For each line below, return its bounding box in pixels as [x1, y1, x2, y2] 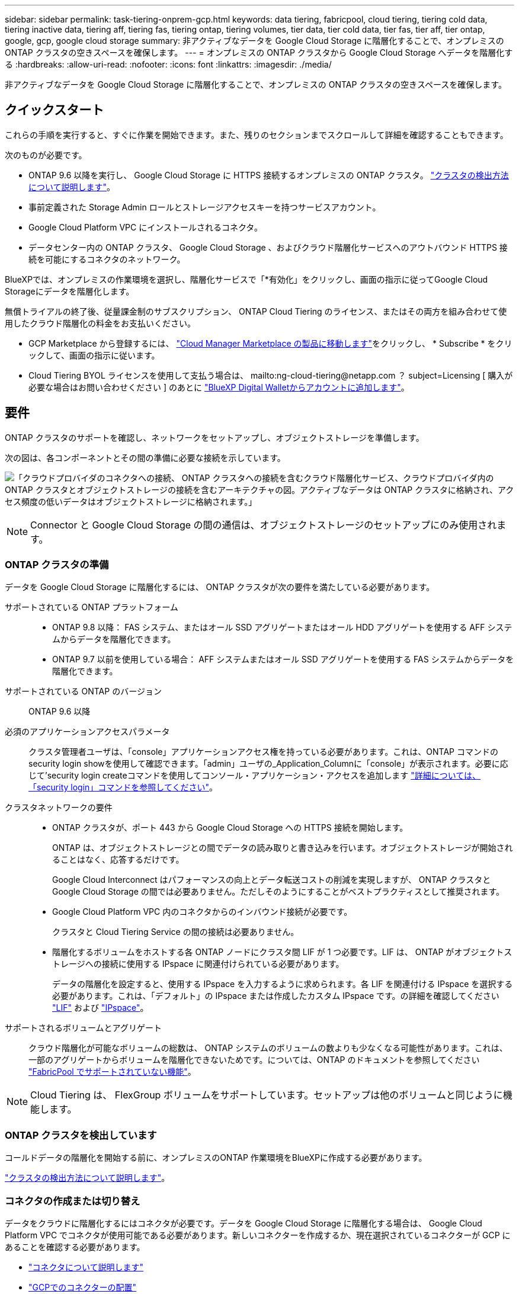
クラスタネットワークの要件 [5, 802, 113, 813]
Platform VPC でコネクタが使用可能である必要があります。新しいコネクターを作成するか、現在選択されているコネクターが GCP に [5, 1229, 511, 1240]
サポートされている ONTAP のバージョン [5, 686, 162, 697]
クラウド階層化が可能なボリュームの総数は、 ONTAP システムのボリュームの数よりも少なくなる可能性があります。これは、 [28, 1043, 508, 1053]
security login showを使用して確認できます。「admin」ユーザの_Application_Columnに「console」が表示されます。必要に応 [28, 758, 508, 769]
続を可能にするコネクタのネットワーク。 [28, 254, 185, 264]
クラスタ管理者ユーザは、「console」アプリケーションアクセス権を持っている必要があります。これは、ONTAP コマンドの [28, 747, 498, 757]
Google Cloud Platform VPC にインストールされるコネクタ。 [28, 222, 262, 232]
